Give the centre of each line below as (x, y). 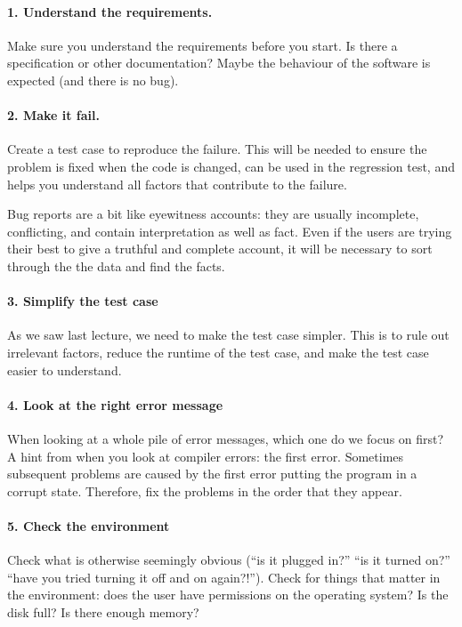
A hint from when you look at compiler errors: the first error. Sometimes (206, 456)
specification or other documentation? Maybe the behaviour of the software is (219, 63)
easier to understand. (65, 370)
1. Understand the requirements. (110, 11)
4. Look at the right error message (115, 404)
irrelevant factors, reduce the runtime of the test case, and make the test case (218, 352)
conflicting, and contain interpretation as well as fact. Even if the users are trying (230, 231)
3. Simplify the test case (83, 301)
